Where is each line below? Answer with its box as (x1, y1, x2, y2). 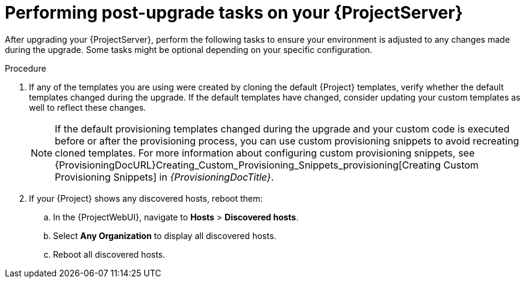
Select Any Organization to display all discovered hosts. (53, 230, 276, 241)
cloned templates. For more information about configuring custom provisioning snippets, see (55, 146, 475, 159)
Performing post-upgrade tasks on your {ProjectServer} (5, 2, 463, 23)
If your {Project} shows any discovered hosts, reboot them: (29, 193, 263, 204)
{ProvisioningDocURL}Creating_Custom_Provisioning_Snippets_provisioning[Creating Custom (55, 158, 479, 171)
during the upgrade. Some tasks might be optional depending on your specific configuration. (5, 44, 373, 55)
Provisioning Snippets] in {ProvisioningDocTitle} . (55, 170, 274, 183)
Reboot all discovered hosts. (53, 249, 166, 260)
